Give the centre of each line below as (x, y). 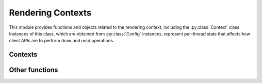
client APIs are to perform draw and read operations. (62, 41)
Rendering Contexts (50, 13)
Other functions (33, 70)
